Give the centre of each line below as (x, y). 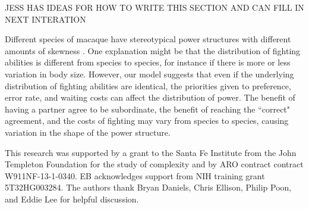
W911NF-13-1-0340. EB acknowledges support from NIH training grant (135, 175)
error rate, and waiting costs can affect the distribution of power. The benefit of (150, 97)
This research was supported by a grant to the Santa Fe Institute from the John (151, 152)
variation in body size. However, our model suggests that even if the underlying (149, 74)
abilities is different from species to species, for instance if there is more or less (148, 62)
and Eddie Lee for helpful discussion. (72, 199)
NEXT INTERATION (45, 19)
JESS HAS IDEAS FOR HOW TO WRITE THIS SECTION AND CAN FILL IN (154, 7)
